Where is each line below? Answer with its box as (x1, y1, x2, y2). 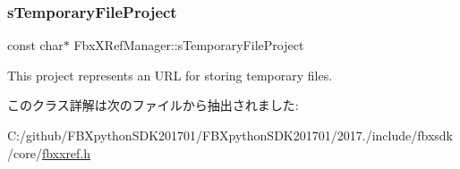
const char (7, 36, 64, 55)
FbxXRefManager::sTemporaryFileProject (73, 36, 304, 55)
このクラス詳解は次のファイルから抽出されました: (7, 96, 299, 114)
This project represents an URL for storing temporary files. (7, 65, 333, 84)
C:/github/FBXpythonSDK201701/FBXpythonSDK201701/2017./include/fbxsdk (7, 126, 453, 144)
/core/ (7, 143, 42, 162)
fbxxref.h (41, 143, 91, 162)
